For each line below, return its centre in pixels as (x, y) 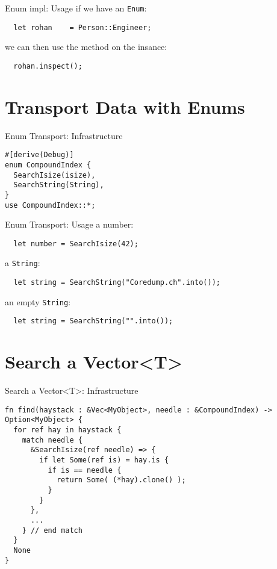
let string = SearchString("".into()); (93, 321)
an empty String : (38, 301)
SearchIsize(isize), (54, 175)
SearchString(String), (59, 185)
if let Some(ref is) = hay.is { (104, 460)
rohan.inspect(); (48, 66)
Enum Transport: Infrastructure (64, 135)
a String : (23, 263)
